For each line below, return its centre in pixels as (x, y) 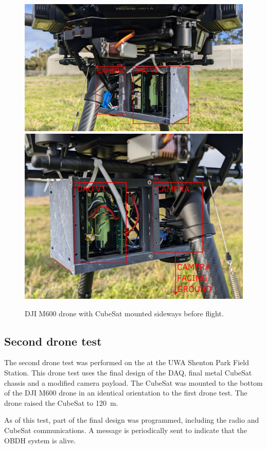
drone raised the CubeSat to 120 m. (61, 402)
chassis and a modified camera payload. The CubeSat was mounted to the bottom (133, 382)
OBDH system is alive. (40, 440)
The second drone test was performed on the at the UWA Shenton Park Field (127, 362)
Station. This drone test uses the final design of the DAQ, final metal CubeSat (128, 373)
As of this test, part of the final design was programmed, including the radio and (132, 420)
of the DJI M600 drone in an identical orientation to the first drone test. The (126, 393)
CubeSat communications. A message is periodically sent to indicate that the (126, 430)
